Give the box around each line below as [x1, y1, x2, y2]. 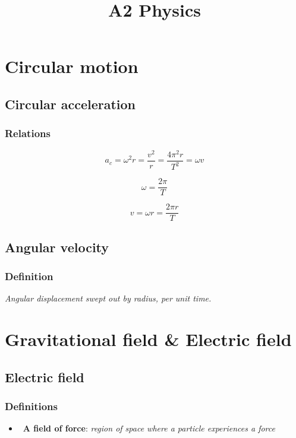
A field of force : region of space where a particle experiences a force [23, 422, 275, 434]
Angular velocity [5, 237, 109, 256]
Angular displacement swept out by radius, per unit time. [5, 292, 212, 304]
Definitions [5, 398, 58, 413]
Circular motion [5, 54, 138, 78]
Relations [5, 126, 51, 141]
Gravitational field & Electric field [5, 326, 292, 351]
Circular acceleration [5, 94, 136, 113]
